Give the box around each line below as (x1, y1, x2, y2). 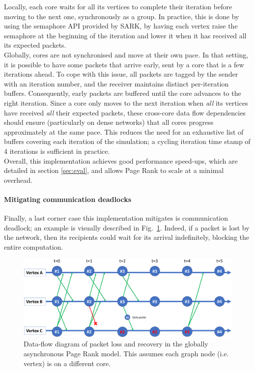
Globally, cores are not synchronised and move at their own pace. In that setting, (4, 49, 249, 59)
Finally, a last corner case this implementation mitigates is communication (4, 213, 228, 223)
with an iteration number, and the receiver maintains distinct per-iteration (4, 78, 229, 88)
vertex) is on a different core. (24, 358, 111, 368)
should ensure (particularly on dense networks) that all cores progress (4, 117, 214, 127)
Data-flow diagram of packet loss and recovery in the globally (24, 339, 208, 349)
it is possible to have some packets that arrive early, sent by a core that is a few (4, 59, 244, 69)
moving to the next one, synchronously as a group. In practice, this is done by (4, 11, 239, 21)
